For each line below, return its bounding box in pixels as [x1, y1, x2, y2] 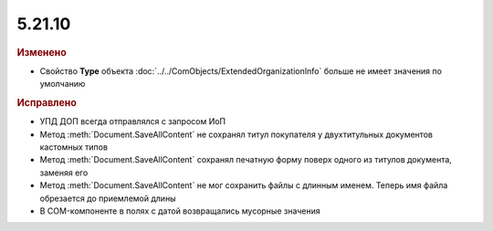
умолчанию [39, 79, 86, 89]
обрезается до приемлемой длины [39, 193, 177, 204]
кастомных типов [39, 142, 109, 152]
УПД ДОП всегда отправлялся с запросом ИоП [39, 116, 226, 127]
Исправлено [16, 96, 77, 109]
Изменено [16, 46, 68, 58]
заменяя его [39, 167, 89, 178]
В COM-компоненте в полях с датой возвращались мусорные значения [39, 205, 321, 216]
